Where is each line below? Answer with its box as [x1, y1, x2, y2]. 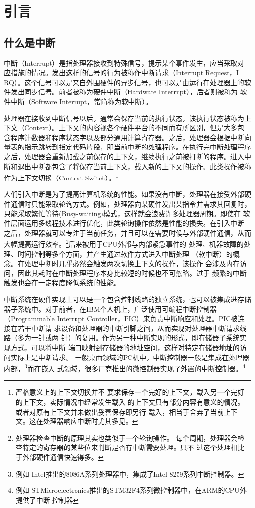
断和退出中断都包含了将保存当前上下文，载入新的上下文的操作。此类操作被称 [4, 161, 251, 171]
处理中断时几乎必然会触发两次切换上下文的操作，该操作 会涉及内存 [24, 258, 240, 269]
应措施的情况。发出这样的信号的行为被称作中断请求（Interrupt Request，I [4, 67, 239, 78]
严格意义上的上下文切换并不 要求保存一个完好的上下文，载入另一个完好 [15, 387, 245, 397]
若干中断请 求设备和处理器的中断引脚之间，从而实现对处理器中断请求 [17, 323, 240, 333]
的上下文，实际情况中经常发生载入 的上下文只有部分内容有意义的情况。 [15, 396, 245, 407]
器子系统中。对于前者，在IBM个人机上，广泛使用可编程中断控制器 [4, 303, 217, 314]
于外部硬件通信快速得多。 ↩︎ [15, 451, 104, 462]
